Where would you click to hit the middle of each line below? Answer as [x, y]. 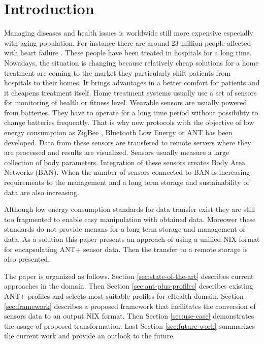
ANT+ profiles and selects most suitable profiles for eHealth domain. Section [124, 295]
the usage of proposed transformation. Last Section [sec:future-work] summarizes [130, 325]
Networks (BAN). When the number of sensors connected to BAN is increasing [127, 172]
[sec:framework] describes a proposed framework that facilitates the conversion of [130, 306]
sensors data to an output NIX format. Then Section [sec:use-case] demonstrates [129, 316]
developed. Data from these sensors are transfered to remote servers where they [128, 142]
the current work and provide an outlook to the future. [90, 336]
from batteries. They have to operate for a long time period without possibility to [131, 112]
